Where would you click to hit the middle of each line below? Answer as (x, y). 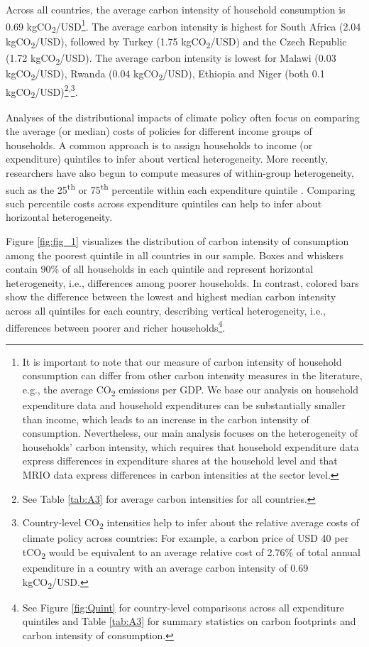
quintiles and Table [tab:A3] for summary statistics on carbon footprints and (189, 621)
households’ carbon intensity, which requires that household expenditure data (191, 446)
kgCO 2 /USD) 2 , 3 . (42, 91)
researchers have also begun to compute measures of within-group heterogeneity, (180, 172)
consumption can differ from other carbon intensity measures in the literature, (192, 375)
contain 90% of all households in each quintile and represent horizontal (160, 269)
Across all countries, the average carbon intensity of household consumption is (176, 9)
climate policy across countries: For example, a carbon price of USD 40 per (186, 538)
